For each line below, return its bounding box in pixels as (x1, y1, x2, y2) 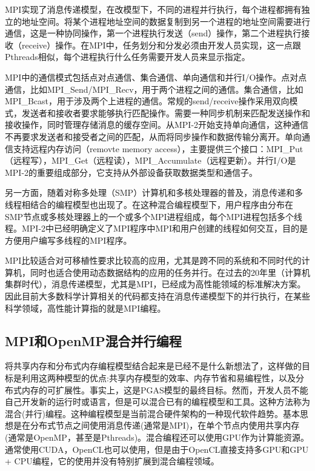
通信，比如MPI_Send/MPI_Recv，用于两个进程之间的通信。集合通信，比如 (5, 82, 303, 95)
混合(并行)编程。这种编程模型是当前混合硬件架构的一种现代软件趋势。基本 (5, 407, 300, 419)
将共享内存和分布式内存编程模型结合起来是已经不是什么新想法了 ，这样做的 (5, 359, 302, 372)
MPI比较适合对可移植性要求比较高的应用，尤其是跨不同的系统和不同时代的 (5, 254, 302, 267)
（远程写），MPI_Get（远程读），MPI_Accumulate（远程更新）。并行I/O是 (5, 154, 296, 167)
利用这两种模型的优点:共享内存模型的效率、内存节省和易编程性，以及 (21, 372, 296, 384)
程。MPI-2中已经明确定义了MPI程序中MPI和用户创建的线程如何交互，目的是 (5, 222, 308, 235)
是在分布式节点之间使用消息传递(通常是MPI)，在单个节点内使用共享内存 (13, 419, 300, 432)
